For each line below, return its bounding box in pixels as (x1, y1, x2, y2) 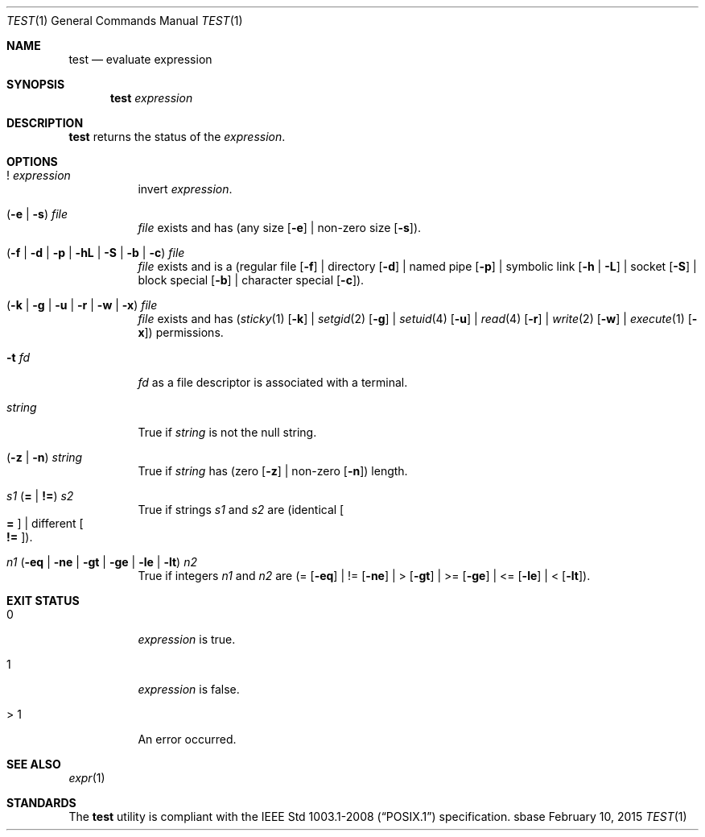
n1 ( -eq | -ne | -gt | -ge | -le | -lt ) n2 (6, 555, 197, 569)
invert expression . (138, 182, 233, 196)
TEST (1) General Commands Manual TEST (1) (6, 14, 243, 27)
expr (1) (68, 771, 105, 785)
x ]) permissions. (138, 325, 224, 339)
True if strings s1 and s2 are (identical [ (138, 503, 344, 516)
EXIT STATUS (6, 594, 80, 607)
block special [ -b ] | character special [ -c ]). (138, 273, 365, 287)
